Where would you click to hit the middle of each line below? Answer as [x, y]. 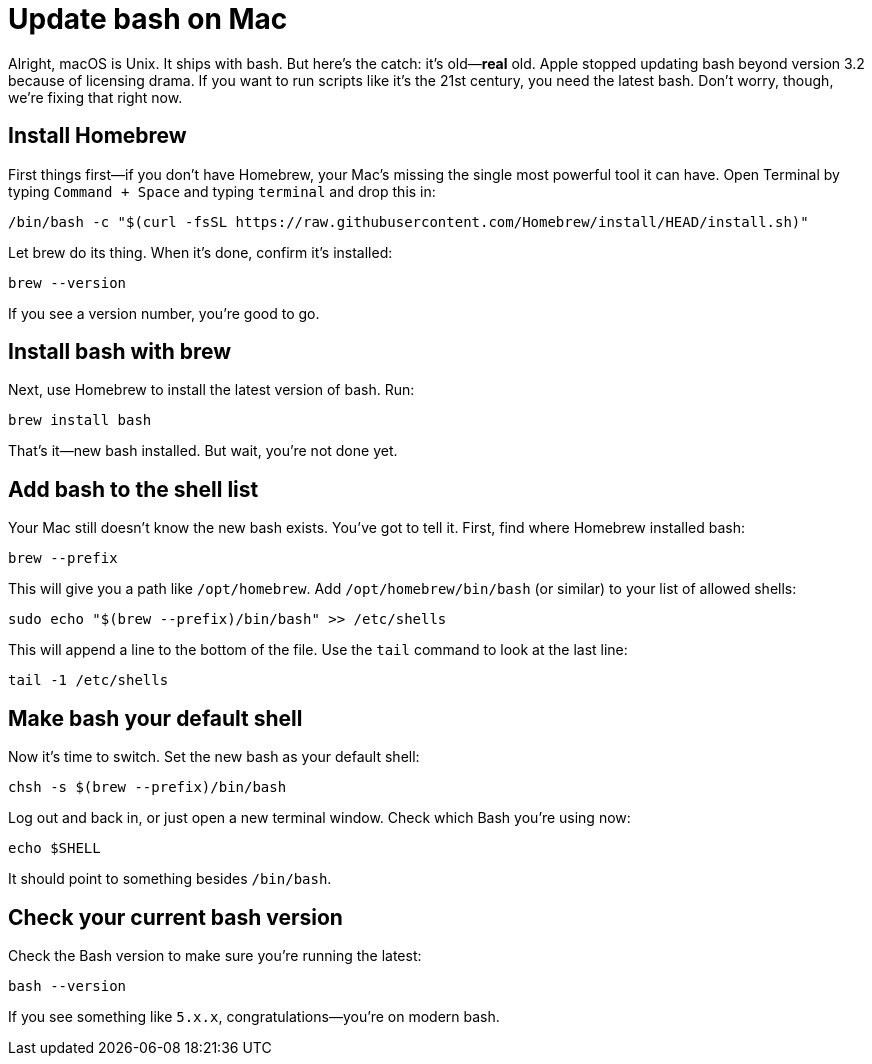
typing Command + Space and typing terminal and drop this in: [222, 191]
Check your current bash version [175, 917]
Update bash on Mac [148, 19]
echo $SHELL [54, 848]
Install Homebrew [97, 136]
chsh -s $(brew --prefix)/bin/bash [147, 787]
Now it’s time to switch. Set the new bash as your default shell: [214, 757]
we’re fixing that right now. [95, 97]
